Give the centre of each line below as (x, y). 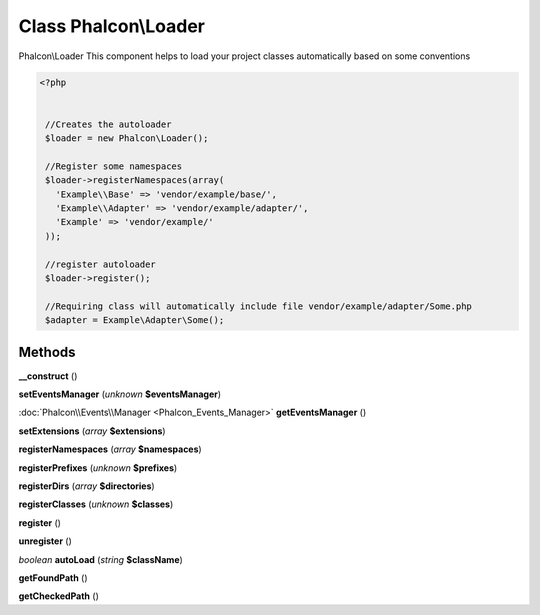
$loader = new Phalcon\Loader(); (127, 138)
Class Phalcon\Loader (111, 26)
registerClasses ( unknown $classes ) (96, 504)
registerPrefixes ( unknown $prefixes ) (98, 467)
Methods (47, 351)
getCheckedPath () (58, 596)
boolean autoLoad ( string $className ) (101, 559)
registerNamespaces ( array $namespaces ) (110, 449)
